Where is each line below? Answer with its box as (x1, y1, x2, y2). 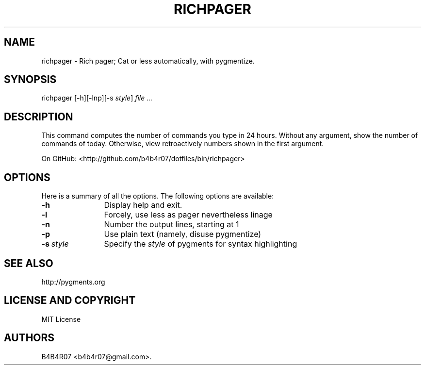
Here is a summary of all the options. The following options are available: (41, 192, 274, 201)
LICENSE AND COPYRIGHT (4, 294, 136, 307)
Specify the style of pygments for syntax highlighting (104, 239, 297, 249)
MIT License (41, 315, 81, 323)
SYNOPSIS (4, 73, 57, 86)
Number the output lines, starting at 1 (104, 219, 239, 230)
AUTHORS (4, 332, 55, 344)
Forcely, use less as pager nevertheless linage (104, 210, 273, 220)
